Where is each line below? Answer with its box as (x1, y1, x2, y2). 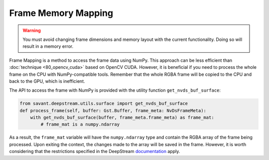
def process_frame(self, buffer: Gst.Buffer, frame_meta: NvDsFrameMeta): (19, 108, 207, 113)
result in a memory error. (22, 43, 74, 49)
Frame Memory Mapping (9, 7, 114, 18)
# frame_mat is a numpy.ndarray (40, 122, 120, 127)
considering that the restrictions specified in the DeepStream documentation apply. (9, 149, 180, 155)
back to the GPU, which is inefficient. (9, 78, 85, 84)
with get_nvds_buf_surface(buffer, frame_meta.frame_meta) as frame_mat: (30, 115, 214, 121)
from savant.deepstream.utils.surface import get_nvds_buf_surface (19, 101, 188, 107)
